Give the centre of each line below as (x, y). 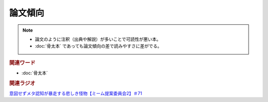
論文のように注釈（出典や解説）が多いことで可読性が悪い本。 (98, 39)
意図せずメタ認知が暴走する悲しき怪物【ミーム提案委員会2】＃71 (76, 94)
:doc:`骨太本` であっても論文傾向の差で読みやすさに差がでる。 (99, 46)
